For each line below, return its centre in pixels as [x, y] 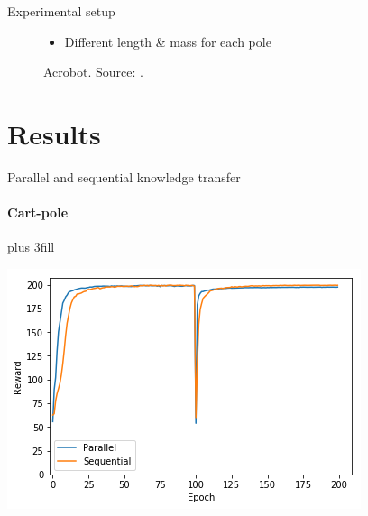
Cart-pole [38, 212]
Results [54, 133]
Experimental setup [61, 11]
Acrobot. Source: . [93, 72]
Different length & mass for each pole [168, 41]
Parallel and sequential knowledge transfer [124, 176]
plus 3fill [31, 247]
